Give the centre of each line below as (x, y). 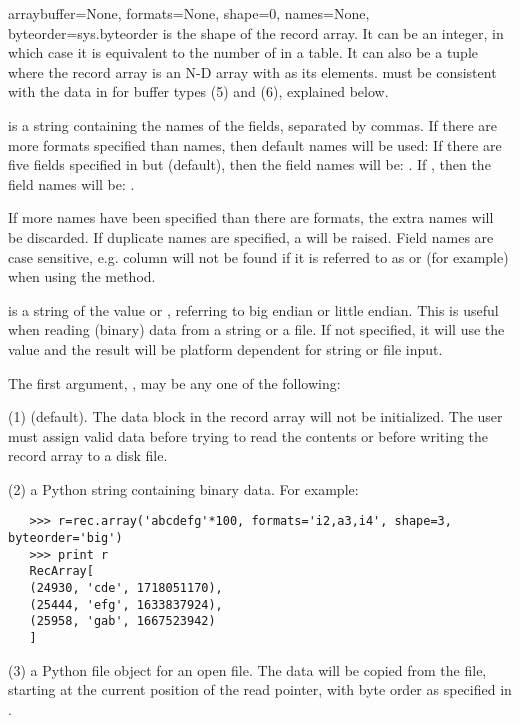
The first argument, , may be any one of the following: (174, 382)
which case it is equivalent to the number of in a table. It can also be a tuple (243, 52)
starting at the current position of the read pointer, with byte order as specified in (260, 689)
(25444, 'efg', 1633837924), (126, 604)
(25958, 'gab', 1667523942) (122, 621)
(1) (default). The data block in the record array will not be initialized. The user (255, 416)
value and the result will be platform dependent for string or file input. (225, 348)
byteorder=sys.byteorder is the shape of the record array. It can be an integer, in (256, 32)
